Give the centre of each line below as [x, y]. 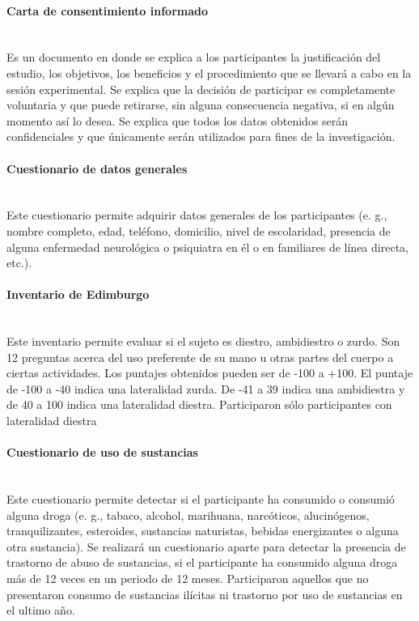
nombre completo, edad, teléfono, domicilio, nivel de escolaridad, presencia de [199, 230]
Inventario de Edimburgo [78, 294]
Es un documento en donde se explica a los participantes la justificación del [194, 57]
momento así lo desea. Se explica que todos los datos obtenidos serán [178, 120]
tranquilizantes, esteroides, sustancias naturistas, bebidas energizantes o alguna [203, 531]
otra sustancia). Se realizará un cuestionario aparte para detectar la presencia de [206, 546]
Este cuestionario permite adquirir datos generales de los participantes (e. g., [197, 215]
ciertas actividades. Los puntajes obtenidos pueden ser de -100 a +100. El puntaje [210, 373]
